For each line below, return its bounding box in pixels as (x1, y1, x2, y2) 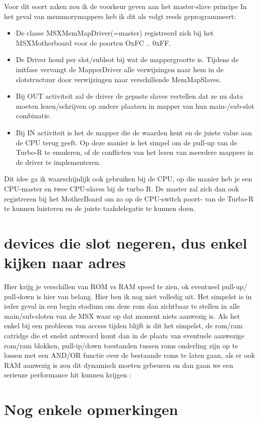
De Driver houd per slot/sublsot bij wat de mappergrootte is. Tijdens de (16, 54, 239, 65)
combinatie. (16, 110, 52, 121)
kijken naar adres (4, 252, 126, 273)
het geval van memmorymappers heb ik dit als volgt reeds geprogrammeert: (4, 11, 236, 21)
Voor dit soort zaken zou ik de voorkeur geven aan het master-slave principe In (4, 1, 247, 11)
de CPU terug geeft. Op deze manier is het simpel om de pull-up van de (16, 137, 237, 147)
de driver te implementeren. (16, 156, 101, 167)
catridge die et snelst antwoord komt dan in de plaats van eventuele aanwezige (4, 330, 244, 340)
